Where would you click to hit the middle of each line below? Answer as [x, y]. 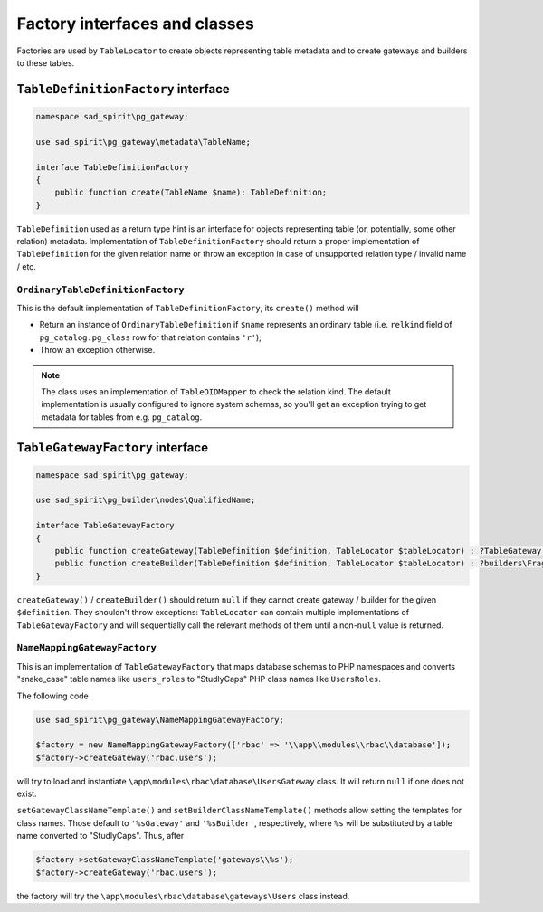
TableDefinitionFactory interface [123, 89]
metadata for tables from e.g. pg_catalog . [122, 417]
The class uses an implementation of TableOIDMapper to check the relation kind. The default [216, 391]
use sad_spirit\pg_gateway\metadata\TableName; [143, 142]
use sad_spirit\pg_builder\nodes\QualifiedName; [146, 500]
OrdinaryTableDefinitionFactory [100, 290]
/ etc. [26, 266]
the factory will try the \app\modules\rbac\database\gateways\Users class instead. [183, 896]
